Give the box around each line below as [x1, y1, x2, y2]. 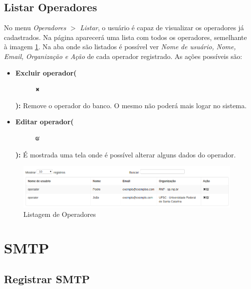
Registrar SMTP [4, 271, 90, 286]
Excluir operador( [15, 67, 77, 77]
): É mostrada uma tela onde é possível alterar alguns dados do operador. [15, 149, 236, 159]
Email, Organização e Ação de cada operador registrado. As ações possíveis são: [4, 51, 242, 61]
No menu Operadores [4, 22, 66, 33]
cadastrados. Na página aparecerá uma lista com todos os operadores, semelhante [4, 32, 247, 42]
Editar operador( [15, 116, 74, 127]
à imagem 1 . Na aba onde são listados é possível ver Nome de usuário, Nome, [4, 41, 236, 52]
